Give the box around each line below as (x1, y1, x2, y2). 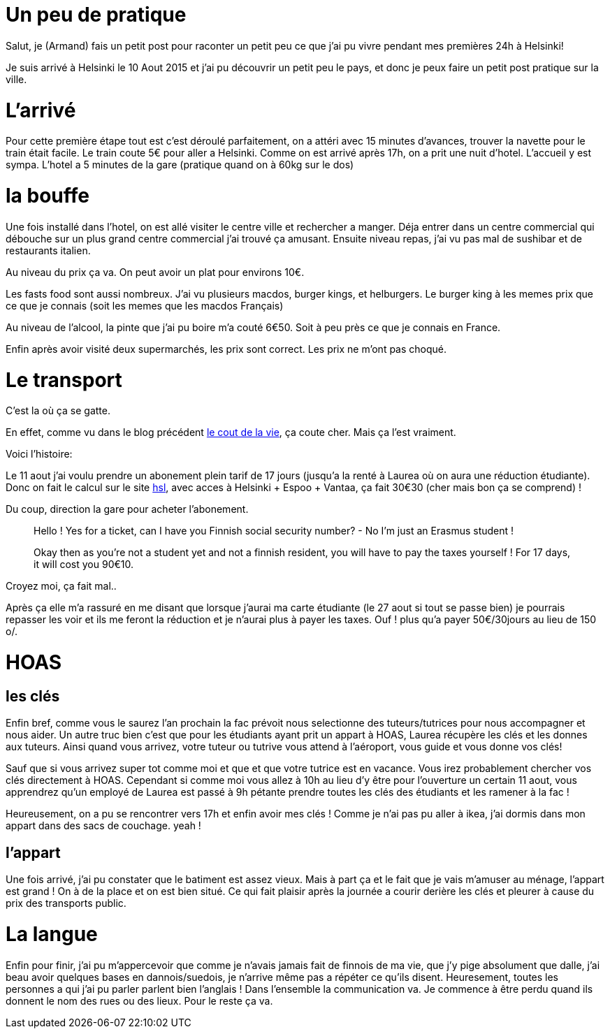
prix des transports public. (6, 897, 126, 910)
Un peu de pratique (6, 3, 187, 27)
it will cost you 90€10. (34, 558, 134, 571)
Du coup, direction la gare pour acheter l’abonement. (6, 503, 249, 516)
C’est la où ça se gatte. (6, 405, 110, 417)
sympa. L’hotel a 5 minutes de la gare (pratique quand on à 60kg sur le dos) (6, 159, 354, 171)
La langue (6, 922, 98, 946)
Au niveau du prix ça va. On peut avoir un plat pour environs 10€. (6, 265, 305, 278)
